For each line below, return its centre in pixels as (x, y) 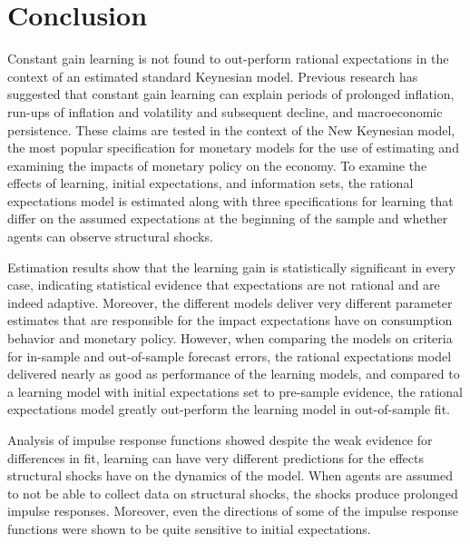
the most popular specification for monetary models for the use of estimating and (233, 148)
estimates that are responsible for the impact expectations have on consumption (230, 320)
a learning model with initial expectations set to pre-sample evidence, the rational (235, 391)
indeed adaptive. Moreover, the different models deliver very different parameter (230, 302)
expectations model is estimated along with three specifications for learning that (230, 200)
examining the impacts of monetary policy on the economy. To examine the (217, 165)
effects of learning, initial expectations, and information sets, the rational (211, 183)
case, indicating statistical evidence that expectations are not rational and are (224, 285)
